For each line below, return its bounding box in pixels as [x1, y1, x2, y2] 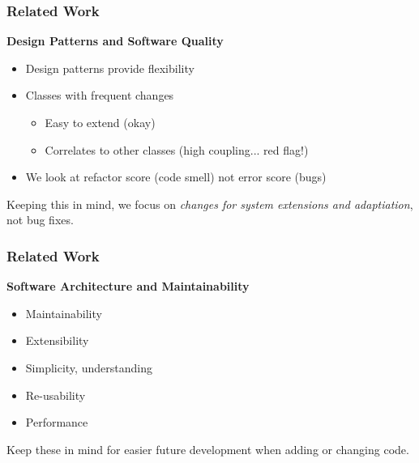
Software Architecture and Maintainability [6, 278, 250, 295]
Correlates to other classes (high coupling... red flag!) [45, 141, 309, 158]
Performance [25, 414, 88, 431]
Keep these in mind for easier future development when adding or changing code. [6, 440, 409, 457]
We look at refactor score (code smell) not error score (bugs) [25, 168, 327, 185]
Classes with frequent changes [25, 87, 174, 104]
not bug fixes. [6, 211, 74, 228]
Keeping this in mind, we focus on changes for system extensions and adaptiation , [6, 195, 413, 212]
